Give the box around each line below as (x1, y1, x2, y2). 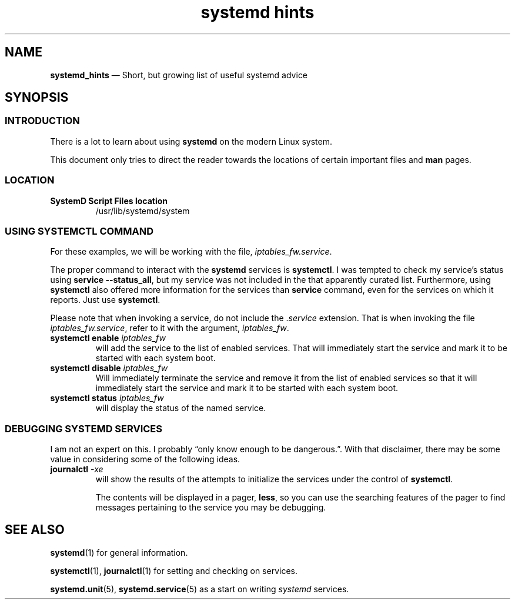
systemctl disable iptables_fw (50, 363, 168, 373)
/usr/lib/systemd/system (95, 205, 190, 216)
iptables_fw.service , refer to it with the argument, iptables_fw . (50, 323, 289, 333)
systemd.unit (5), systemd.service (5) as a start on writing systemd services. (50, 583, 349, 594)
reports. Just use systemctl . (50, 295, 160, 305)
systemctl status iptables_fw (50, 393, 164, 403)
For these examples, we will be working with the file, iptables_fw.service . (50, 246, 332, 257)
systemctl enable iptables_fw (50, 333, 166, 343)
